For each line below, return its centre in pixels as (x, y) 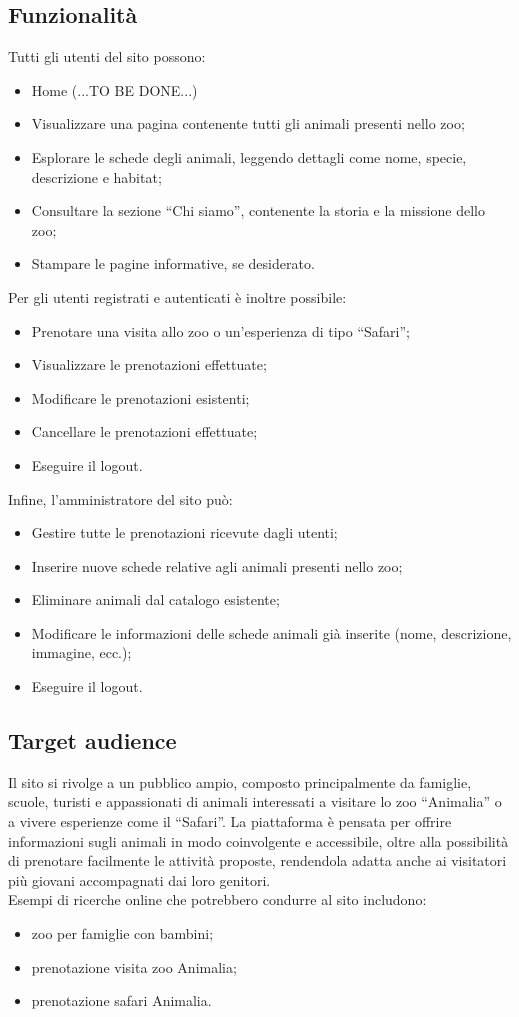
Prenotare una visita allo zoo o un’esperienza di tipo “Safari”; (220, 330)
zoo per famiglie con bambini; (122, 933)
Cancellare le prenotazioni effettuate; (144, 431)
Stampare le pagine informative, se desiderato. (173, 263)
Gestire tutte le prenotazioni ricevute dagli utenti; (184, 532)
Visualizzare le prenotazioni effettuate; (149, 364)
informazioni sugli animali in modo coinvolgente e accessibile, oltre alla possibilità (258, 840)
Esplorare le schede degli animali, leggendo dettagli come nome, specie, (249, 156)
